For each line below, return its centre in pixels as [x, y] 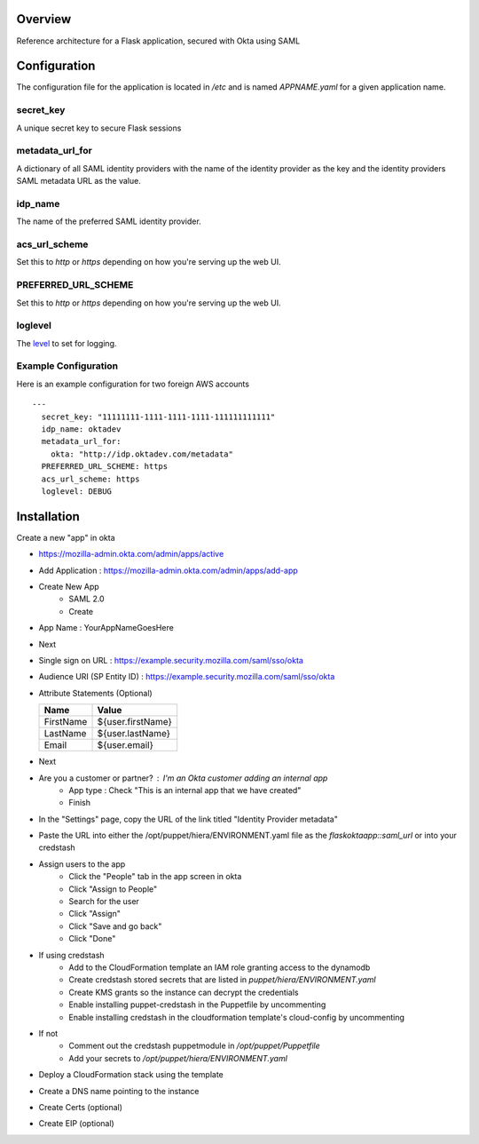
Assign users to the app [82, 864]
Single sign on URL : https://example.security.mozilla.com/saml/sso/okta [171, 660]
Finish [79, 803]
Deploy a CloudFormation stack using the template [131, 1075]
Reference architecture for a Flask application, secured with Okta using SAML [158, 41]
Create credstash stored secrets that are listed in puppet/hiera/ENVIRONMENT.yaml [222, 980]
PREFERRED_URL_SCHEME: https [105, 467]
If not [48, 1033]
